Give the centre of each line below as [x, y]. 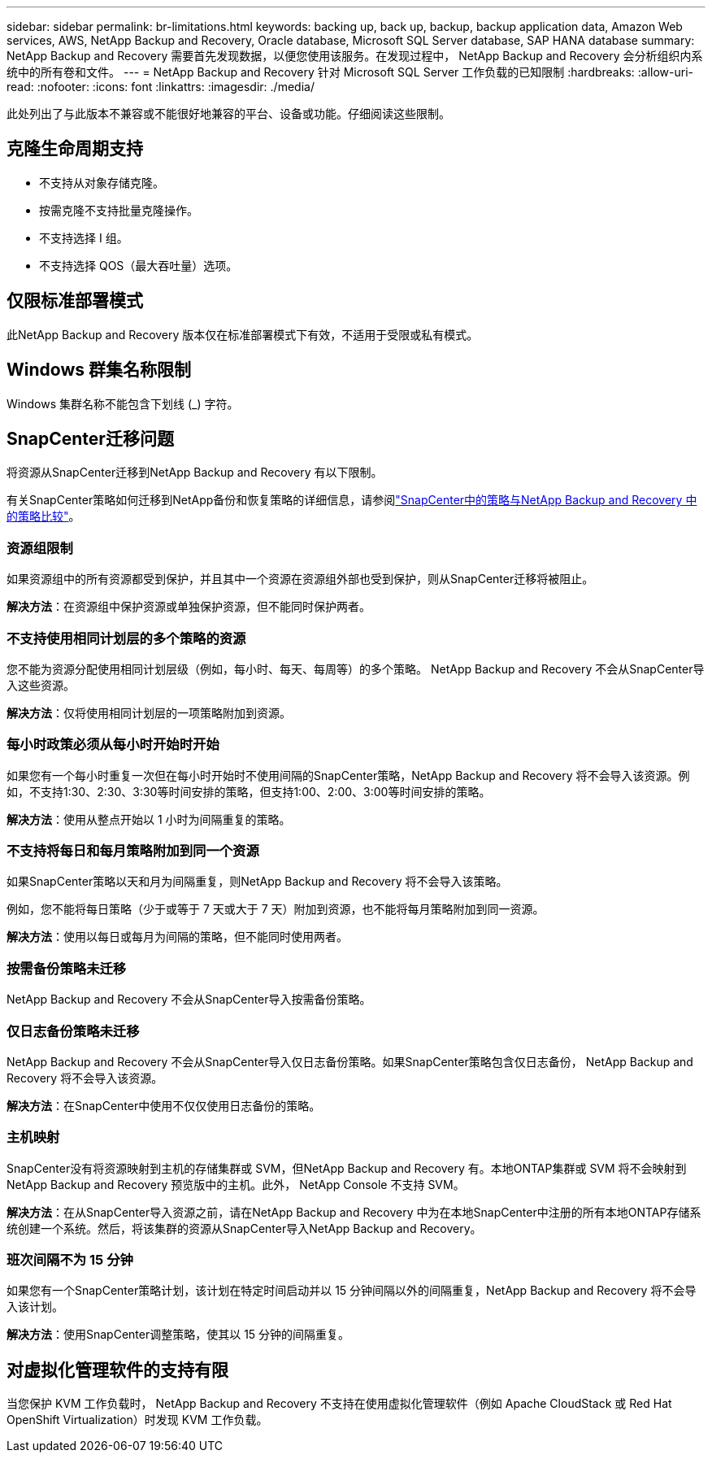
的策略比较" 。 [43, 516]
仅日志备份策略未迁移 [73, 1031]
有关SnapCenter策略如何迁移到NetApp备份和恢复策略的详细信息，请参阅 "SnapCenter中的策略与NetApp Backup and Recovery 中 [352, 500]
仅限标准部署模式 [75, 301]
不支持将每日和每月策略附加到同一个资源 [133, 851]
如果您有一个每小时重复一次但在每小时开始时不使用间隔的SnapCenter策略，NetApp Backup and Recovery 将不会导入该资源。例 [348, 775]
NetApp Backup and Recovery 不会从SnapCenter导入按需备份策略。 [189, 1000]
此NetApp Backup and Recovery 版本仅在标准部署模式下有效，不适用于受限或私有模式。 [243, 334]
